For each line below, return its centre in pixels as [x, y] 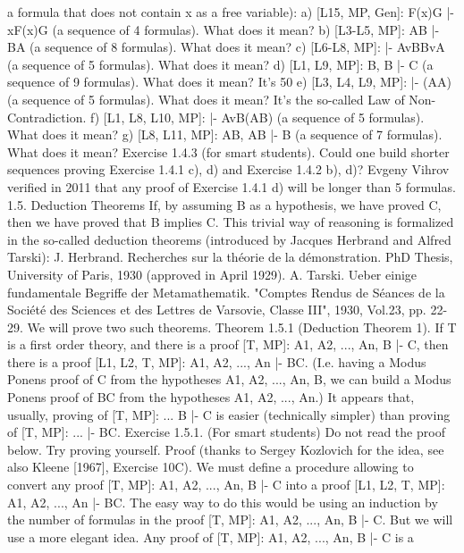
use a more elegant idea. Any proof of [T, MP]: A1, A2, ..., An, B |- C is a [211, 536]
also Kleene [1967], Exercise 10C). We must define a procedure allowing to [211, 467]
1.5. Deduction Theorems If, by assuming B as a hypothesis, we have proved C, [224, 204]
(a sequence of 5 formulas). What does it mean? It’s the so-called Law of [206, 99]
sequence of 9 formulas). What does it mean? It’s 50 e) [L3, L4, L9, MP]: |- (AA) [229, 82]
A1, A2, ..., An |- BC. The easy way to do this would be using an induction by [223, 502]
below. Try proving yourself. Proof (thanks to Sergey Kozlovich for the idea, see [226, 449]
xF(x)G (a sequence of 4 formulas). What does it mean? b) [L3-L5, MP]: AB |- [224, 29]
